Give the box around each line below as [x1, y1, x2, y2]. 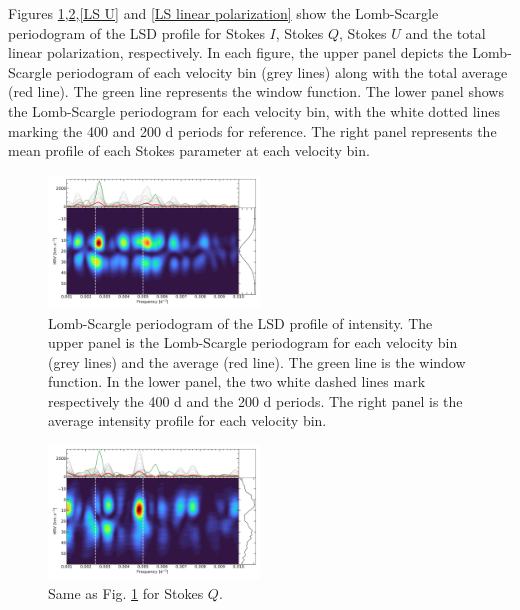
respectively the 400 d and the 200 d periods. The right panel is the [48, 390, 463, 411]
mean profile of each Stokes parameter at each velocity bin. [8, 140, 370, 161]
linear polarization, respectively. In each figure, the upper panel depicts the [8, 42, 468, 63]
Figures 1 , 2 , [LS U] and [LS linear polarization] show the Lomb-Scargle [8, 3, 439, 23]
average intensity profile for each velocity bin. [48, 410, 327, 431]
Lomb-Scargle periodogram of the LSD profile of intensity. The [48, 312, 433, 333]
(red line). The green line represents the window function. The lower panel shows [8, 81, 504, 102]
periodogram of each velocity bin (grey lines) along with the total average [56, 61, 508, 82]
